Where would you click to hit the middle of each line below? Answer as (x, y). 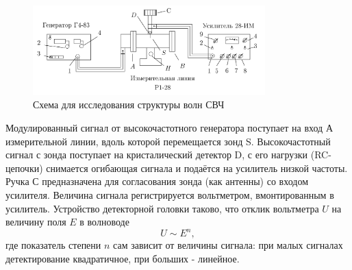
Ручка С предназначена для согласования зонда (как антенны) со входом (157, 181)
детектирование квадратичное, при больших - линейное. (123, 258)
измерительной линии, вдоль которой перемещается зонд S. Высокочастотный (168, 141)
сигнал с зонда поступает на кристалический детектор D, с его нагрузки (157, 155)
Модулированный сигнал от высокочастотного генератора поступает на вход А (169, 128)
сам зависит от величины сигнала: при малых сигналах (228, 245)
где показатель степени (53, 245)
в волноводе (104, 222)
